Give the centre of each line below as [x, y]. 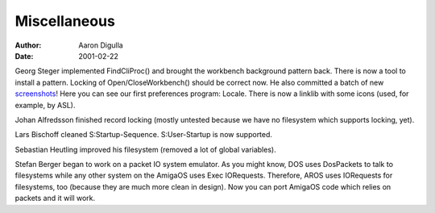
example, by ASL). [45, 105]
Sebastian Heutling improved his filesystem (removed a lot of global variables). [146, 149]
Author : [28, 45]
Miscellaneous [65, 21]
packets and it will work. [55, 198]
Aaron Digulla [101, 45]
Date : [24, 56]
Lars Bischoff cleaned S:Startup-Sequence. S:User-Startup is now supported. [144, 135]
